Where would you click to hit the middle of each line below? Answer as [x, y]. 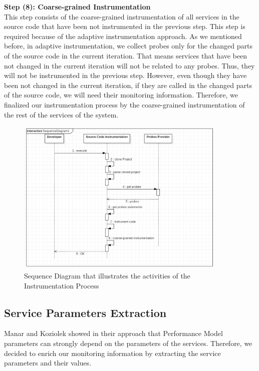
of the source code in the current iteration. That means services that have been [126, 55]
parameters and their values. [48, 363]
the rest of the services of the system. [61, 114]
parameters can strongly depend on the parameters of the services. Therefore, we [128, 343]
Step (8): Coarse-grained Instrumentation [77, 6]
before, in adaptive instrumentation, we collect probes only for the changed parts [128, 46]
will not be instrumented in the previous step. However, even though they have [125, 75]
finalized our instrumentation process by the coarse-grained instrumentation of [124, 104]
